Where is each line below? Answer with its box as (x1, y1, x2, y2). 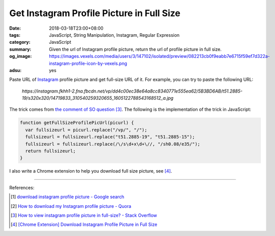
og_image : (9, 53, 32, 59)
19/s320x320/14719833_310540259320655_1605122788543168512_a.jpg (22, 95, 173, 101)
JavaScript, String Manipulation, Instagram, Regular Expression (49, 32, 180, 38)
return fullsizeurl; (25, 148, 76, 153)
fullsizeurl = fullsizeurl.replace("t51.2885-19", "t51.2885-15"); (25, 134, 195, 140)
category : (9, 39, 31, 45)
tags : (9, 32, 21, 38)
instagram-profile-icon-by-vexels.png (49, 60, 128, 66)
